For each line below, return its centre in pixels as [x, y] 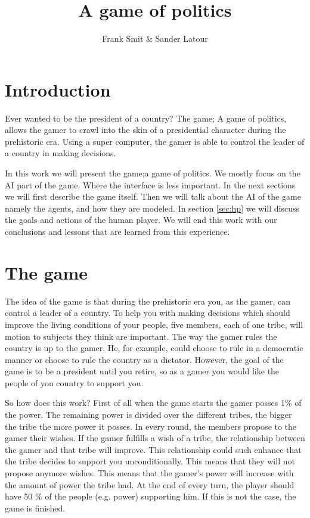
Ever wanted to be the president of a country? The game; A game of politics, [146, 118]
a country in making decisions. [61, 153]
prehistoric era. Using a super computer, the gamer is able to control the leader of [155, 141]
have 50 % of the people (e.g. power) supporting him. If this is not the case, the [151, 496]
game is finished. [35, 508]
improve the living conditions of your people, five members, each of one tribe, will [154, 324]
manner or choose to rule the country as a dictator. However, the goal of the [144, 359]
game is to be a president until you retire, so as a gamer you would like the [142, 371]
